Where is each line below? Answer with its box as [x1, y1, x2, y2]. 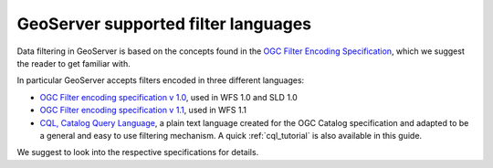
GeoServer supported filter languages [16, 14, 312, 34]
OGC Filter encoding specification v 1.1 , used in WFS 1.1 [39, 105, 246, 116]
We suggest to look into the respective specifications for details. [16, 147, 259, 158]
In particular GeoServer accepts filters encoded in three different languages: [16, 75, 305, 86]
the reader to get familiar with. [16, 58, 131, 68]
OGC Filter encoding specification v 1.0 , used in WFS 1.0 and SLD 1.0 [39, 91, 299, 102]
